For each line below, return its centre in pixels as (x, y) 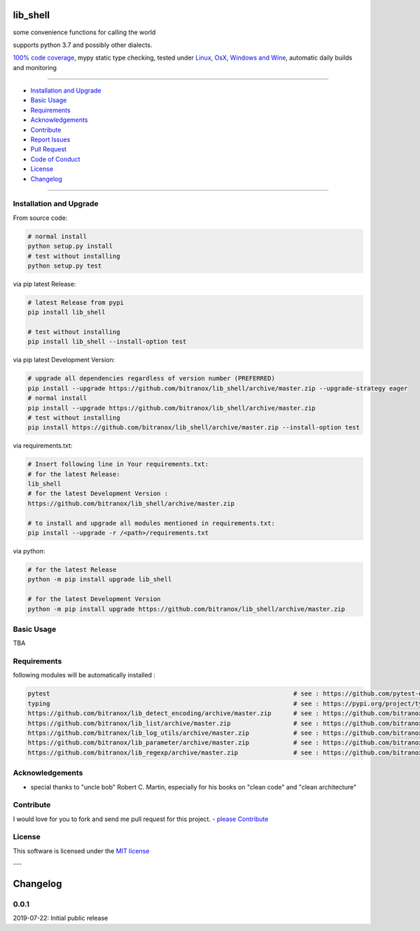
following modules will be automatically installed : (84, 675)
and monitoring (35, 67)
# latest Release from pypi (76, 302)
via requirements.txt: (43, 446)
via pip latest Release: (44, 284)
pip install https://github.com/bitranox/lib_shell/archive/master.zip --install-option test (194, 428)
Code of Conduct (55, 159)
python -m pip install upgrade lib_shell (100, 579)
